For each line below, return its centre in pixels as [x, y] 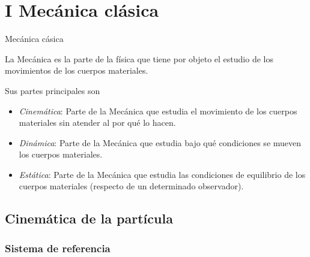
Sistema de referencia [58, 248]
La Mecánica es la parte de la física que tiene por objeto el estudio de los [139, 58]
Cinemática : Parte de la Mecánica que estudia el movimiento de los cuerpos [158, 111]
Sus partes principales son [53, 90]
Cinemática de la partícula [89, 218]
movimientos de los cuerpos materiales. [77, 70]
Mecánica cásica [34, 39]
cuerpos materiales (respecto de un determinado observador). [131, 186]
